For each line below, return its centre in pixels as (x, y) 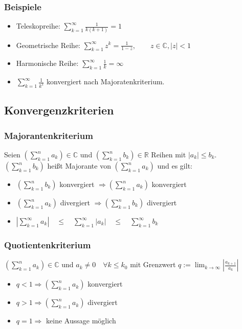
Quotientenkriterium (48, 244)
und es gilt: (175, 166)
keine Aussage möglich (81, 321)
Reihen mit (169, 154)
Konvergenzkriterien (59, 110)
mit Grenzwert (153, 264)
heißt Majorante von (79, 166)
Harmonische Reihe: (47, 63)
